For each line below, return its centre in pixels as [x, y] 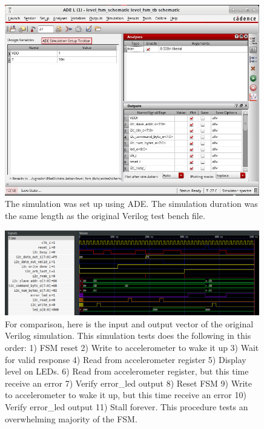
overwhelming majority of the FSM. [71, 418]
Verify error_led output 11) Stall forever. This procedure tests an [127, 406]
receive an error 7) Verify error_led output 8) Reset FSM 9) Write [128, 383]
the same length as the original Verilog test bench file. [105, 215]
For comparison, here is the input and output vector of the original [129, 323]
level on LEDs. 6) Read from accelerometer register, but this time [127, 371]
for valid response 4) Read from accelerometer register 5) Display [126, 359]
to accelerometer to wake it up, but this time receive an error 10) [126, 395]
